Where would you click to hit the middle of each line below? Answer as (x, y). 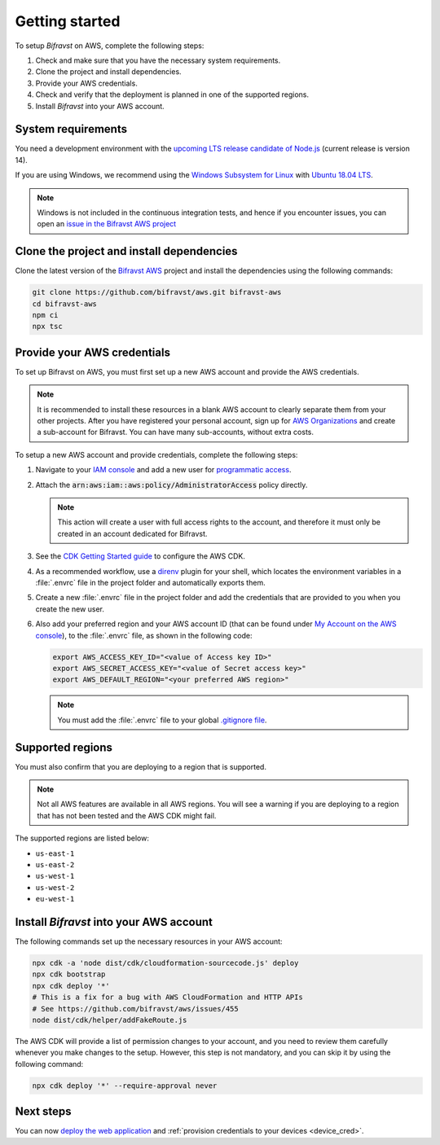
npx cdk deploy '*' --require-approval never (125, 1086)
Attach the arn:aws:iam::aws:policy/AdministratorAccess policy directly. (172, 485)
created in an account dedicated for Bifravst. (132, 533)
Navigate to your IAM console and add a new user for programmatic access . (163, 470)
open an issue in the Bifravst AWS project (107, 224)
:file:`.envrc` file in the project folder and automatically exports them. (150, 583)
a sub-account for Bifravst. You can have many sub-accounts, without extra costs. (175, 432)
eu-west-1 (55, 899)
